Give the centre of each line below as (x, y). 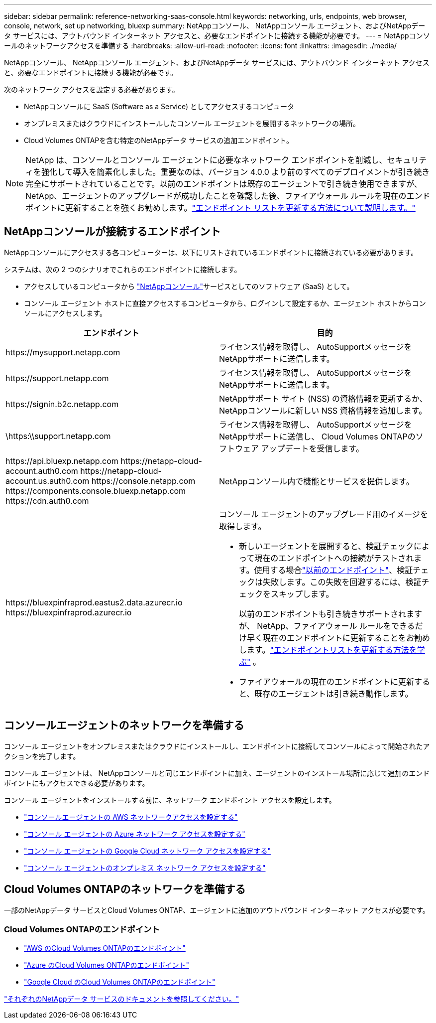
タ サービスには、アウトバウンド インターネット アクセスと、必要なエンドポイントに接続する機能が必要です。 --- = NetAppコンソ (217, 36)
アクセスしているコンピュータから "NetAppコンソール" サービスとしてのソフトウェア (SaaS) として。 (189, 286)
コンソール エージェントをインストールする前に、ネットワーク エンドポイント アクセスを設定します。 (170, 800)
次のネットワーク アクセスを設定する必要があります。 (92, 89)
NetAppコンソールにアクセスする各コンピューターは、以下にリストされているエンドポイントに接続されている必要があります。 (211, 252)
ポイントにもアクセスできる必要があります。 (77, 783)
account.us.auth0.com (48, 481)
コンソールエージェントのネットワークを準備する (124, 726)
